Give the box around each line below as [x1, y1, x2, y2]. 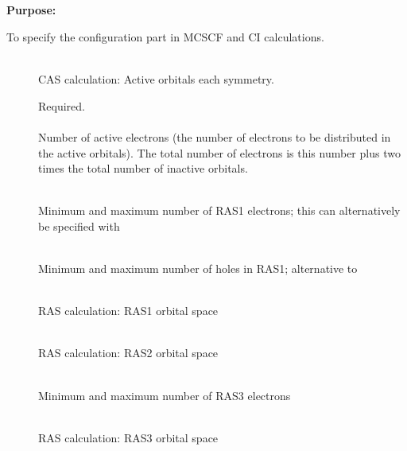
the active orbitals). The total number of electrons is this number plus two [38, 144, 401, 161]
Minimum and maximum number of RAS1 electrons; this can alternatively [38, 202, 401, 219]
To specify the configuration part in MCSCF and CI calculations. [6, 28, 324, 45]
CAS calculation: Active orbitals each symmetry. [38, 71, 274, 87]
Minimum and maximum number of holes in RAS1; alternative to [38, 260, 358, 277]
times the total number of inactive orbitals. [38, 160, 248, 177]
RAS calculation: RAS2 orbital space [38, 344, 219, 361]
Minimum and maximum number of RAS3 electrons [38, 387, 291, 403]
